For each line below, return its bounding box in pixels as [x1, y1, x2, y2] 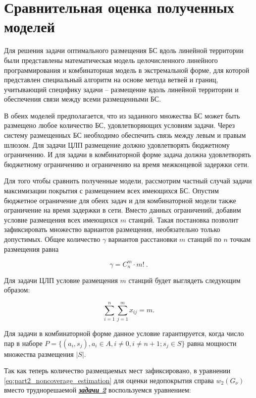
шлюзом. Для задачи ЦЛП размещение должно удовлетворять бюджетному [4, 139, 230, 150]
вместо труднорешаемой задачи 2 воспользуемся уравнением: [4, 385, 191, 395]
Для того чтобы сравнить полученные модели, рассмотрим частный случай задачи [4, 175, 252, 186]
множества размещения [4, 348, 74, 359]
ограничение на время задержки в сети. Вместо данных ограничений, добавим [4, 205, 241, 215]
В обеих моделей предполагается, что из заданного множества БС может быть [4, 110, 240, 120]
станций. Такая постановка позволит [128, 214, 239, 225]
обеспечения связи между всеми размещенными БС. [4, 94, 161, 104]
